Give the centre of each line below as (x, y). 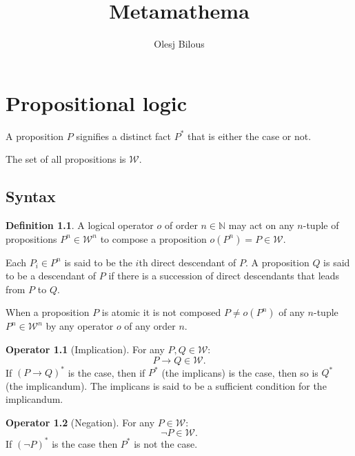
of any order (150, 326)
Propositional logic (97, 102)
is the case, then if (106, 372)
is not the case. (166, 443)
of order (181, 225)
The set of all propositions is (66, 159)
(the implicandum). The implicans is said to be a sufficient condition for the (166, 385)
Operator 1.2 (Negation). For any (80, 422)
